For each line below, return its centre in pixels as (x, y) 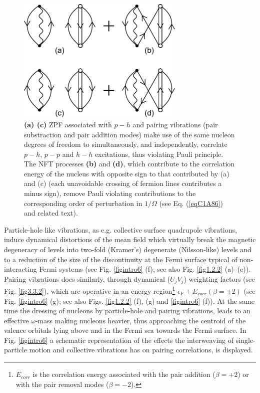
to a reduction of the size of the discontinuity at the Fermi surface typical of (121, 259)
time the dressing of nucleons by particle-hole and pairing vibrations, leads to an (127, 311)
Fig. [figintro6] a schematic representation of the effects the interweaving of (119, 340)
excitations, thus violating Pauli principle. (159, 154)
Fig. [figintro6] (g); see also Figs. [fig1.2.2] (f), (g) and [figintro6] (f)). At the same (129, 301)
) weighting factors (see (219, 278)
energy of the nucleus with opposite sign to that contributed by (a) (127, 173)
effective (16, 320)
